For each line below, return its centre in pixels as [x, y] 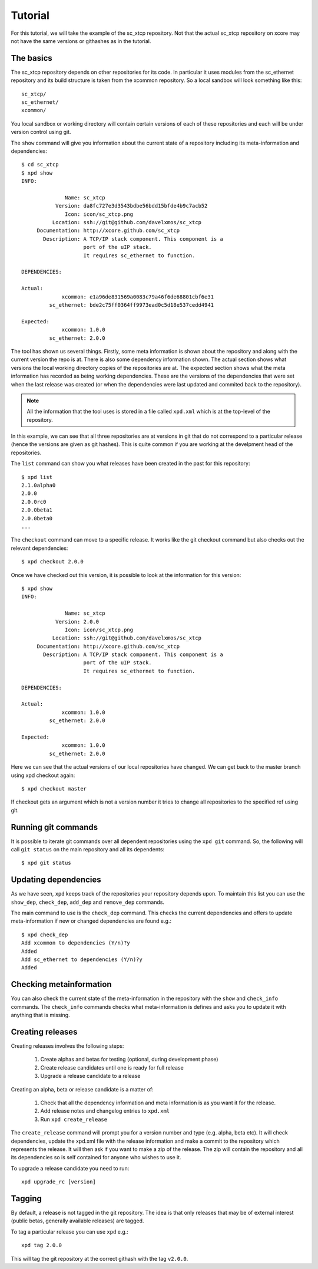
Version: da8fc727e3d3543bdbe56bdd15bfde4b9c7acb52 [131, 206]
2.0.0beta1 [37, 510]
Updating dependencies [56, 880]
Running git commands [54, 827]
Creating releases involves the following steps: [67, 1046]
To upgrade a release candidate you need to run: [70, 1168]
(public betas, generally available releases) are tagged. [77, 1221]
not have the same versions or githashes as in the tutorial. [81, 41]
